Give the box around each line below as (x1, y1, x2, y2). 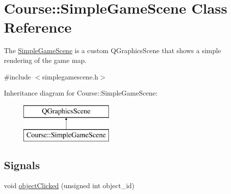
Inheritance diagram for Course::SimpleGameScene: (4, 88, 158, 98)
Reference (4, 17, 72, 37)
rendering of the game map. (4, 55, 87, 65)
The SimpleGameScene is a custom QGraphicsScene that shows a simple (4, 45, 221, 56)
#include (4, 71, 31, 81)
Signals (4, 157, 40, 173)
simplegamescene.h (42, 71, 99, 81)
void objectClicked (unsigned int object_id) (4, 180, 135, 191)
